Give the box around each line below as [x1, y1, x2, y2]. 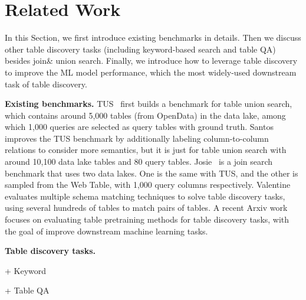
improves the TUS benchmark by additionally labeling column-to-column [5, 132, 269, 144]
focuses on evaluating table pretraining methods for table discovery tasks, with [5, 213, 289, 226]
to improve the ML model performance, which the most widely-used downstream [5, 66, 297, 78]
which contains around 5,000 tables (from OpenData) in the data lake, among [5, 109, 286, 121]
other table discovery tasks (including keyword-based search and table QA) [5, 43, 276, 55]
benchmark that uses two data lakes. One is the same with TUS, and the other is [5, 167, 298, 179]
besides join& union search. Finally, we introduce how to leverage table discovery [5, 54, 298, 67]
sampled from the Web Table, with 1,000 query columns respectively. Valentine [5, 178, 291, 191]
